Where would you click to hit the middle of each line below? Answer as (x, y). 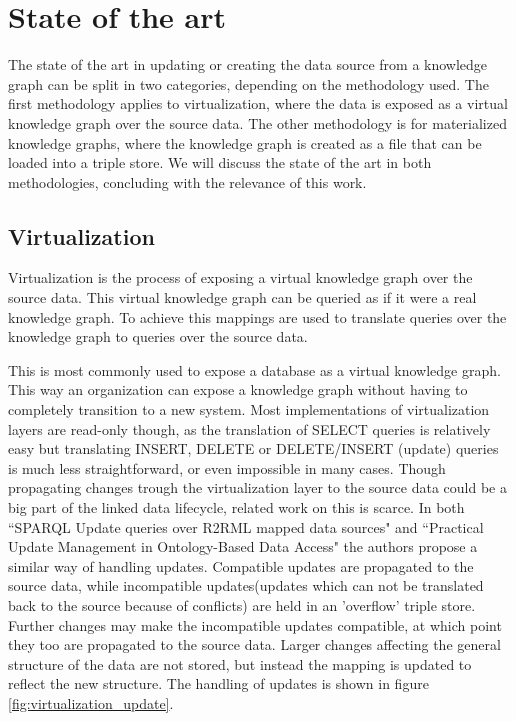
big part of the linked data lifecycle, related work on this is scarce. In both (236, 507)
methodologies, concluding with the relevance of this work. (187, 181)
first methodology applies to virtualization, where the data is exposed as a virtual (258, 103)
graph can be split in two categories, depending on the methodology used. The (248, 83)
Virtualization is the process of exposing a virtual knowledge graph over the (240, 277)
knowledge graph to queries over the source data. (158, 336)
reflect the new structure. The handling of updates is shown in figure (218, 683)
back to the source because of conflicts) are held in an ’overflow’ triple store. (242, 604)
